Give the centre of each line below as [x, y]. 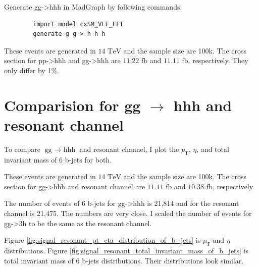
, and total [213, 149]
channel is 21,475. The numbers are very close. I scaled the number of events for [128, 213]
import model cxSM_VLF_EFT [78, 24]
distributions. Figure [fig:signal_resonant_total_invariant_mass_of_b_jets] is [126, 251]
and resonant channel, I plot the [129, 149]
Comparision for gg [72, 105]
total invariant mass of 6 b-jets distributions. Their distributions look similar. [124, 260]
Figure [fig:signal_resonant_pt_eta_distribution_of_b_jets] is [102, 240]
